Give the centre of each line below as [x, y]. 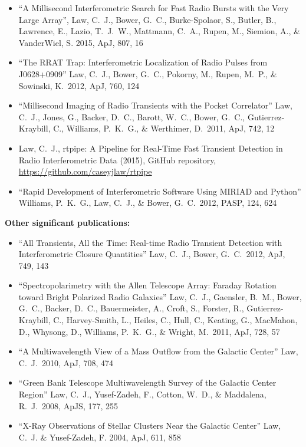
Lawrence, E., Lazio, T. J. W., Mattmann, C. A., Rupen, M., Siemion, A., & [159, 31]
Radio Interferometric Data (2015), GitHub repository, [117, 160]
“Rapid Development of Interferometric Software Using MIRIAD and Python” [160, 191]
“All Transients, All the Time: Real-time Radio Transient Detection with [150, 242]
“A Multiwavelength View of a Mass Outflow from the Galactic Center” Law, [158, 351]
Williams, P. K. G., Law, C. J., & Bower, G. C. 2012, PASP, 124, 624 [148, 203]
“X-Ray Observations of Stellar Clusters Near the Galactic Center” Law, [150, 425]
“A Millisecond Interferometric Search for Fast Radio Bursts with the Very [154, 8]
